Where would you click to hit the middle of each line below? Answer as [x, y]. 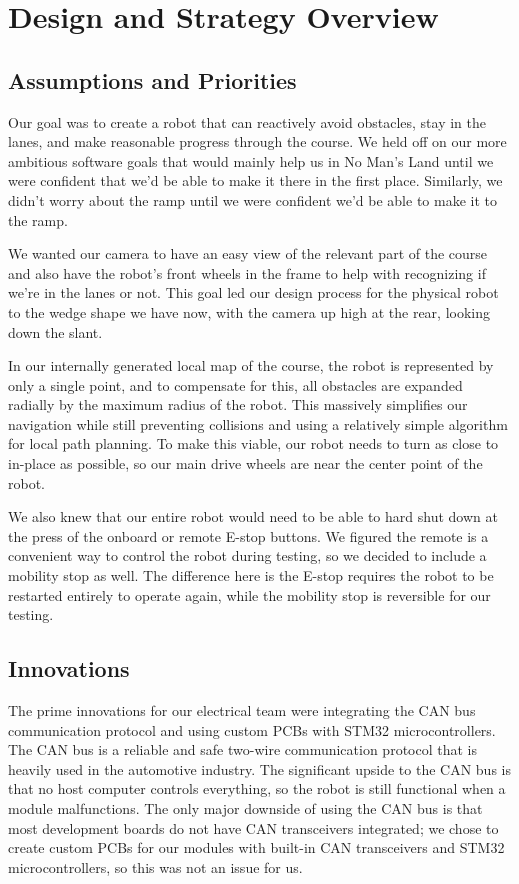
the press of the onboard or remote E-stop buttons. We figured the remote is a [248, 535]
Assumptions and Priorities [152, 79]
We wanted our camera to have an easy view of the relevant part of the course [248, 253]
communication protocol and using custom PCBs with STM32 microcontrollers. [252, 729]
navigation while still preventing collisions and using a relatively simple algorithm [258, 423]
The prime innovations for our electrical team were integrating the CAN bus [242, 710]
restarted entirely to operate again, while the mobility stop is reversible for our [249, 594]
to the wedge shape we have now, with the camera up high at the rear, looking [249, 311]
